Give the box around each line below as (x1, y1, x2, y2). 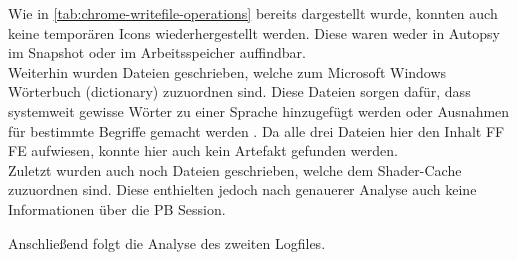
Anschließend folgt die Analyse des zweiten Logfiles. (8, 232, 326, 253)
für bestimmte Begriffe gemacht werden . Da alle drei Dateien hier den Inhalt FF (8, 120, 505, 141)
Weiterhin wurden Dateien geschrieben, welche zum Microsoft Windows (8, 61, 447, 82)
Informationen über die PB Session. (8, 198, 226, 219)
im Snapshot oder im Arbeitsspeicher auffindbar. (8, 42, 306, 63)
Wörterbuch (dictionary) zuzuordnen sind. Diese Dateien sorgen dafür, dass (8, 81, 471, 102)
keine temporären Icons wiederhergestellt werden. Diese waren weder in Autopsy (8, 22, 500, 43)
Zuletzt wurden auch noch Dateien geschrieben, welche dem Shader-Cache (8, 159, 462, 180)
